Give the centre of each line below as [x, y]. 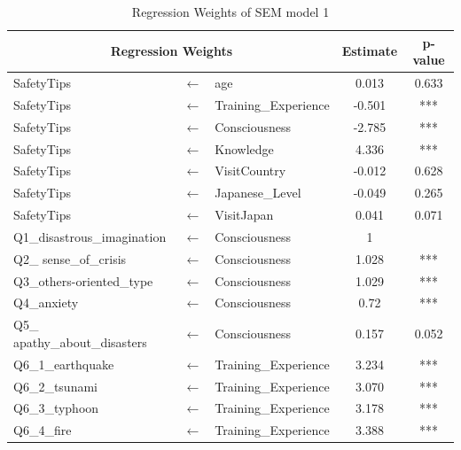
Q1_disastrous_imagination [90, 236]
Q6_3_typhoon [56, 408]
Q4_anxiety [46, 303]
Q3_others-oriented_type [83, 280]
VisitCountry [250, 171]
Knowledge [244, 148]
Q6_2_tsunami [55, 386]
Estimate [370, 51]
